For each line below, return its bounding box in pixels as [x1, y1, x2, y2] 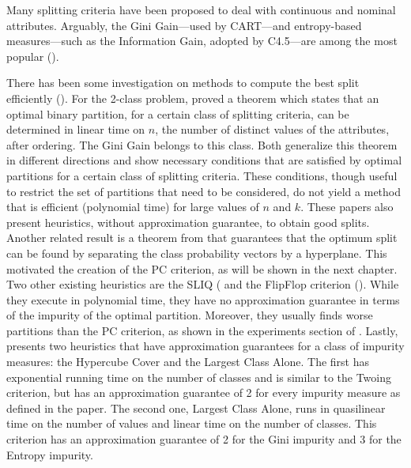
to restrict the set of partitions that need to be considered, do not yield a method [6, 183, 402, 199]
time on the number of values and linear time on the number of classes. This [6, 415, 377, 432]
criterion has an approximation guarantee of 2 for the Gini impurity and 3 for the [6, 431, 402, 447]
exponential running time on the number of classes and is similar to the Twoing [6, 368, 392, 385]
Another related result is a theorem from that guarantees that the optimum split [6, 229, 398, 246]
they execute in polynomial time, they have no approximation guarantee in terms [6, 291, 400, 308]
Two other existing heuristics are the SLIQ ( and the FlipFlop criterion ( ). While [6, 276, 399, 292]
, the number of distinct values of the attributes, [155, 121, 390, 138]
